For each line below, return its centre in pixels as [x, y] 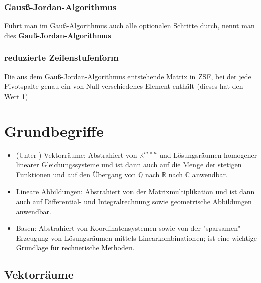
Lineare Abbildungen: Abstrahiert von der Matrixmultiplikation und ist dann [135, 191]
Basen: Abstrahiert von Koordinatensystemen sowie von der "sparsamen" [128, 228]
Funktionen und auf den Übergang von [76, 174]
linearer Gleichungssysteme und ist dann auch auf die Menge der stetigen [129, 165]
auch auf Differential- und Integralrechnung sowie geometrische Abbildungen [134, 201]
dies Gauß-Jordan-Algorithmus [58, 35]
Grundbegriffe [54, 130]
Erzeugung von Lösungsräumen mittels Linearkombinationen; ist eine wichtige [136, 238]
